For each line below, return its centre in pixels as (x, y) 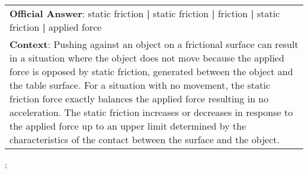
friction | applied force (56, 27)
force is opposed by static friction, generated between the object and (151, 71)
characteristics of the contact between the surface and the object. (145, 139)
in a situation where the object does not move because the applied (147, 58)
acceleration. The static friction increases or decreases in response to (151, 112)
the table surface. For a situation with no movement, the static (140, 85)
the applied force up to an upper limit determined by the (128, 126)
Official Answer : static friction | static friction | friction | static (145, 13)
